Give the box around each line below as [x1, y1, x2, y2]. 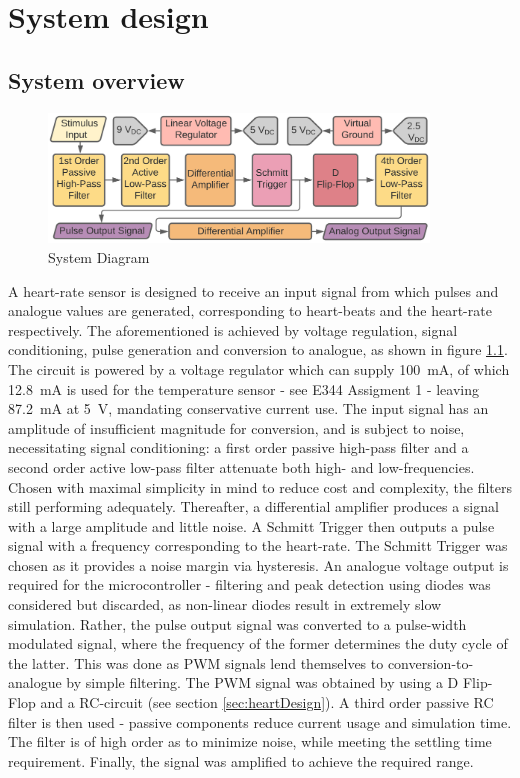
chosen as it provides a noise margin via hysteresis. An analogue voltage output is [8, 554, 509, 575]
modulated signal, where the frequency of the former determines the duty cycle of [8, 633, 508, 654]
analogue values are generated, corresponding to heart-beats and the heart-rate [8, 300, 492, 321]
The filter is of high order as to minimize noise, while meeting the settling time [8, 731, 492, 752]
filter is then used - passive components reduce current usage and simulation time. [8, 711, 512, 732]
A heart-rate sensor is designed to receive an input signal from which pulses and [8, 280, 499, 301]
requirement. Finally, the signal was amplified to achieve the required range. [8, 750, 474, 771]
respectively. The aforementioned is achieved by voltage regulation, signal [8, 319, 458, 340]
